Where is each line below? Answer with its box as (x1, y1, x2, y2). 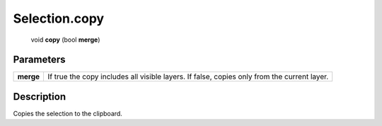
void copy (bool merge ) (30, 35, 100, 44)
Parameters (13, 54, 66, 66)
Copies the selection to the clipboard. (13, 109, 123, 118)
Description (13, 91, 66, 103)
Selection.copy (13, 11, 105, 26)
